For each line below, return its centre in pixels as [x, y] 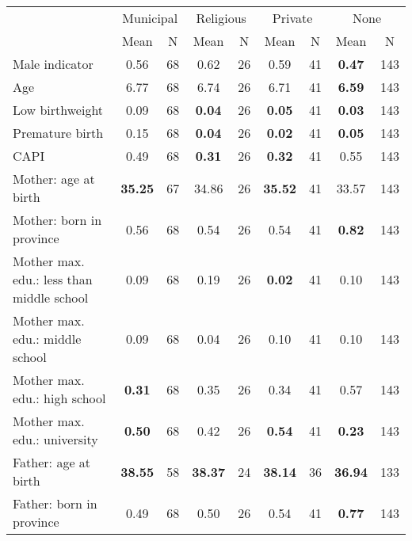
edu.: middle [47, 339]
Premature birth [58, 133]
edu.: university [55, 439]
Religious [221, 18]
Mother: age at [54, 179]
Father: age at [52, 462]
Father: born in [55, 503]
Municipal [150, 18]
